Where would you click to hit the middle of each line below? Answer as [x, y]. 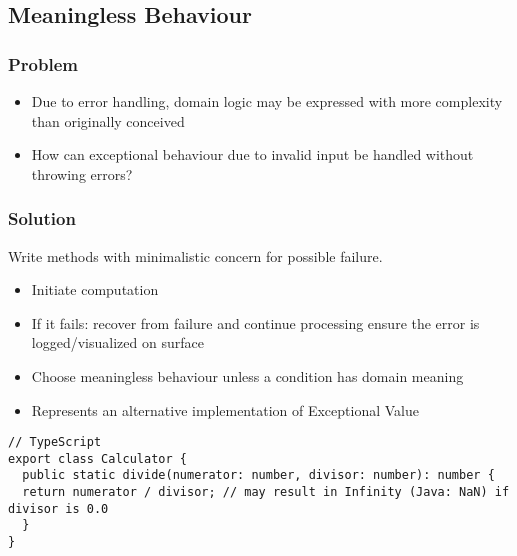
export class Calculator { [97, 458]
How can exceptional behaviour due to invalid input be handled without [252, 154]
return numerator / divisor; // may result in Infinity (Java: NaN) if [266, 492]
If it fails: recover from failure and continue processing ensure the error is [255, 322]
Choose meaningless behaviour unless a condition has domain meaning [247, 375]
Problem [43, 63]
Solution [42, 218]
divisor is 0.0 [58, 508]
